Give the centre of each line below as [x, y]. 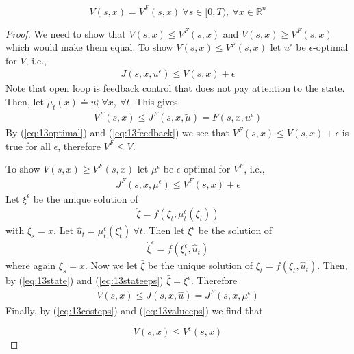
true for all [28, 146]
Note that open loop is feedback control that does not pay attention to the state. [175, 88]
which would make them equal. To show [89, 47]
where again [31, 265]
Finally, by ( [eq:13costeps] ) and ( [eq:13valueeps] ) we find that [134, 311]
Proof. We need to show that [66, 33]
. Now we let [111, 265]
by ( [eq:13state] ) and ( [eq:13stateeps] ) [85, 280]
